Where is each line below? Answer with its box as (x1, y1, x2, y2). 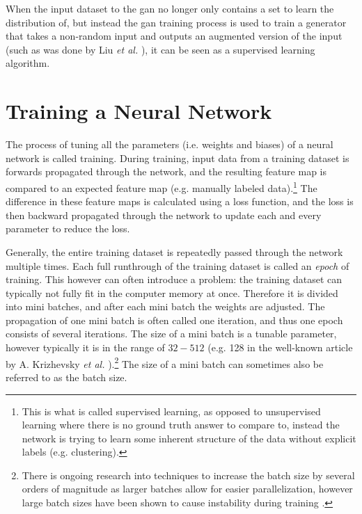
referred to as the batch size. (6, 369, 127, 384)
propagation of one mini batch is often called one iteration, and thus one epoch (6, 312, 343, 327)
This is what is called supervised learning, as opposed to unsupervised (22, 403, 321, 418)
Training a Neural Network (6, 97, 272, 125)
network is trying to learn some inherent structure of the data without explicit (22, 431, 356, 445)
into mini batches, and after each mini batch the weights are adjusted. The (6, 299, 325, 314)
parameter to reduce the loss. (6, 221, 130, 236)
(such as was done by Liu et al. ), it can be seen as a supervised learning (6, 42, 315, 56)
